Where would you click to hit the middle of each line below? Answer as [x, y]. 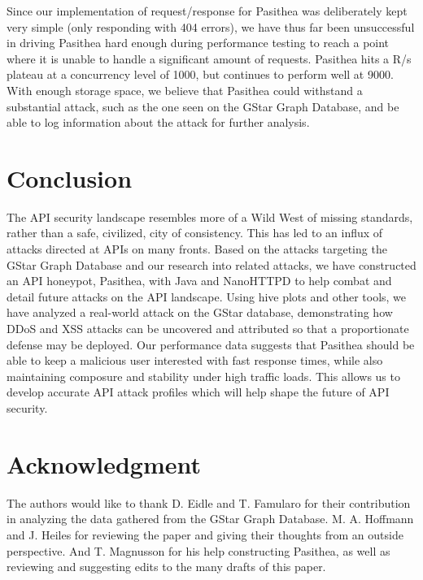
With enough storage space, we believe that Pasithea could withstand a [185, 90]
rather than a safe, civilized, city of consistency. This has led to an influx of [195, 233]
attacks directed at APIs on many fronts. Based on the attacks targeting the [197, 249]
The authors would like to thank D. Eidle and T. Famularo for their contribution [209, 502]
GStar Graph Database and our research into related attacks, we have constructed [211, 264]
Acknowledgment [104, 463]
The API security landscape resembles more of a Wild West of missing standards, [210, 216]
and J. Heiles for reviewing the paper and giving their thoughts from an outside [205, 534]
